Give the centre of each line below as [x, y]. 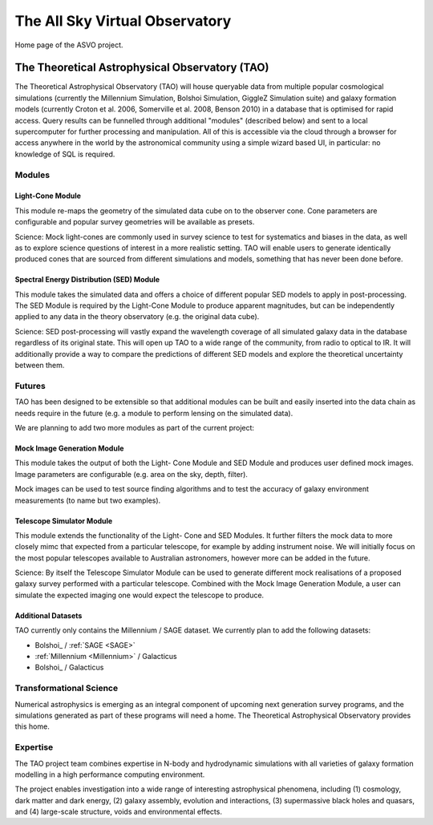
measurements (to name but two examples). [88, 500]
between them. [40, 366]
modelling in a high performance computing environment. [110, 774]
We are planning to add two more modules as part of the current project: [135, 427]
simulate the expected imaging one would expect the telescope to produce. [140, 595]
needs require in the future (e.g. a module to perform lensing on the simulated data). [154, 413]
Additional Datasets [49, 615]
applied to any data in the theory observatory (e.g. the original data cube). [137, 317]
